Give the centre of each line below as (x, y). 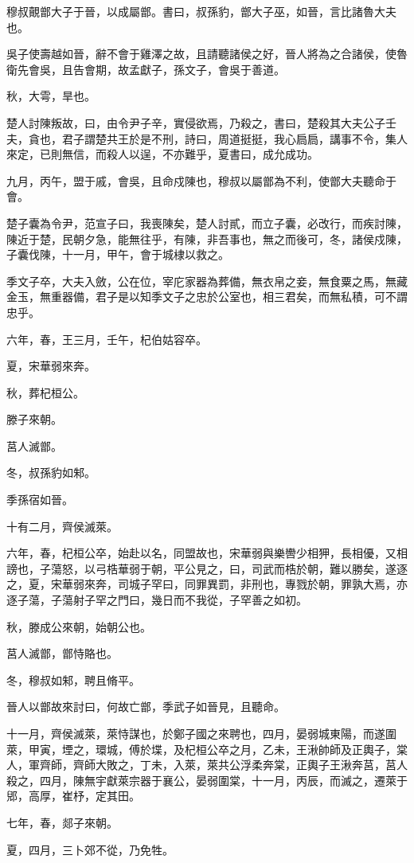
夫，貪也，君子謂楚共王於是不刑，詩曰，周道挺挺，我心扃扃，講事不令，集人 (207, 138)
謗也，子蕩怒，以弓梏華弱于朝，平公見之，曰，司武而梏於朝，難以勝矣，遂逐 (207, 568)
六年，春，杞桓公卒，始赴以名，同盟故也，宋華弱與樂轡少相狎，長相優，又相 (207, 553)
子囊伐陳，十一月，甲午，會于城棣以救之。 (118, 254)
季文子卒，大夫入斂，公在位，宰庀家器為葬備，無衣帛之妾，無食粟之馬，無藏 (207, 281)
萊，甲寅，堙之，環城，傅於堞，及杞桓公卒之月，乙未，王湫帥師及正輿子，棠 (207, 749)
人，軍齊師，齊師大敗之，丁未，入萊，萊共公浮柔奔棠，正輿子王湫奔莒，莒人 (207, 765)
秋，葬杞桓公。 (45, 392)
